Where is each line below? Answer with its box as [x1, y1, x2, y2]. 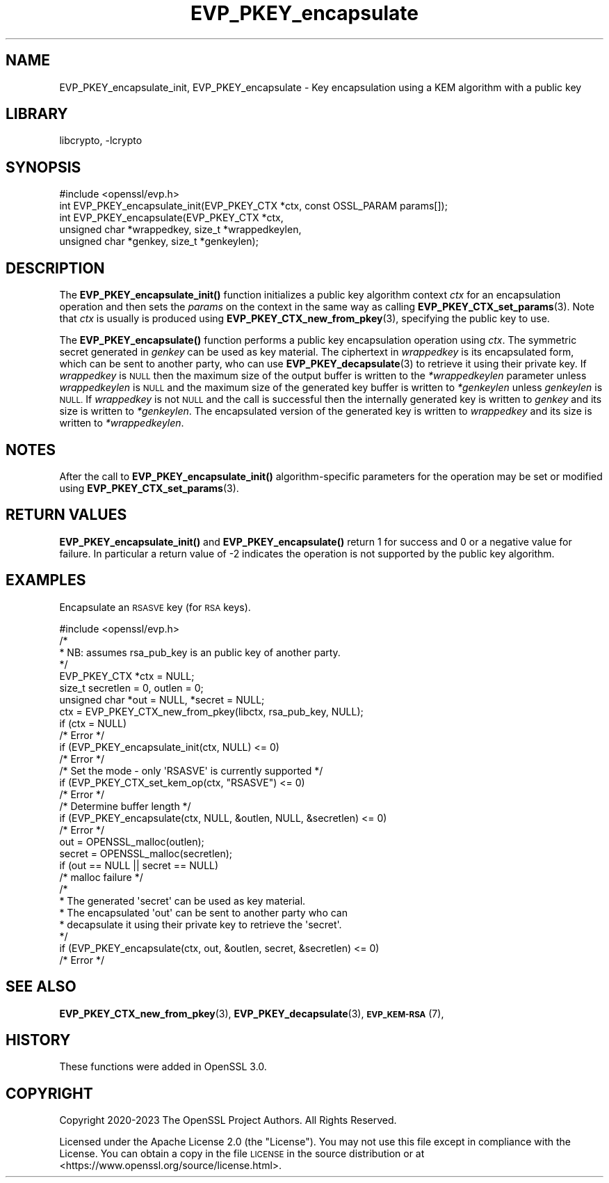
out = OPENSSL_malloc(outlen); [59, 835, 204, 848]
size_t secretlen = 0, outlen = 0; [59, 681, 204, 694]
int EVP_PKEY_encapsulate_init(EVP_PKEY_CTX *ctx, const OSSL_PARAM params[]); [59, 200, 448, 212]
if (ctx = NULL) [59, 717, 127, 729]
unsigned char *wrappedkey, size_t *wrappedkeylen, [59, 223, 302, 236]
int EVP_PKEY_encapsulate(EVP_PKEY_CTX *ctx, [59, 212, 284, 224]
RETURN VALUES [6, 506, 127, 524]
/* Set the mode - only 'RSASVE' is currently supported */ [59, 764, 323, 777]
